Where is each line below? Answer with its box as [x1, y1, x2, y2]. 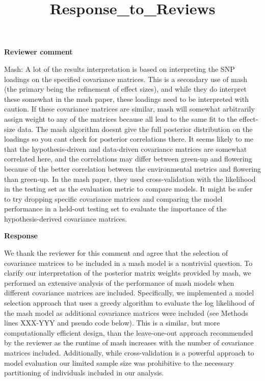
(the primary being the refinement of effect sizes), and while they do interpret [4, 84, 247, 94]
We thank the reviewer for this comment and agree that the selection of [4, 248, 228, 258]
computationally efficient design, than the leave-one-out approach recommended [4, 327, 253, 338]
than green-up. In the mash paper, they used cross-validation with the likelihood [4, 173, 256, 184]
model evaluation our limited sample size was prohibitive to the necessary [4, 357, 234, 368]
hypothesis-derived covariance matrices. [4, 213, 127, 224]
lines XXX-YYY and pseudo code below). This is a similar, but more [4, 317, 220, 328]
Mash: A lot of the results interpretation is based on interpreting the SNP [4, 63, 235, 74]
